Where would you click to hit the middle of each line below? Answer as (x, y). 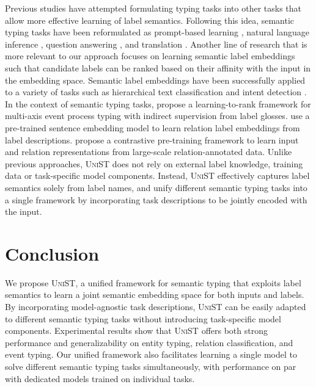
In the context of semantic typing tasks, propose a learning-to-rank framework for (158, 103)
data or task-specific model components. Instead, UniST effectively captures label (157, 175)
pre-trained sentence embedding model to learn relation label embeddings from (152, 127)
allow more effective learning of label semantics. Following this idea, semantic (150, 20)
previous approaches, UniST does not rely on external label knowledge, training (154, 163)
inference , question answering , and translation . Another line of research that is (156, 44)
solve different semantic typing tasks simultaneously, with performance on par (151, 366)
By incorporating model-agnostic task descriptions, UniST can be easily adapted (156, 306)
